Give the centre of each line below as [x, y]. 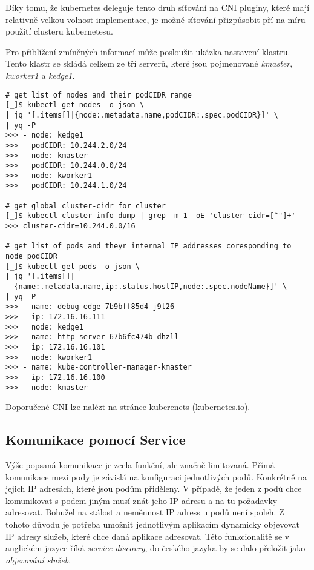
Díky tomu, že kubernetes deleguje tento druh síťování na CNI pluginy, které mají [158, 7]
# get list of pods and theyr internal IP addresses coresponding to [149, 246]
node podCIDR [31, 257]
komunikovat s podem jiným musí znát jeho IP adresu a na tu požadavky [142, 500]
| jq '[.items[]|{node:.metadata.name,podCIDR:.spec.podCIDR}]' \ [142, 115]
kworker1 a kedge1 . [40, 75]
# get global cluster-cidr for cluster [86, 206]
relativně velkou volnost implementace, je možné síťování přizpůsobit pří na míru [155, 19]
